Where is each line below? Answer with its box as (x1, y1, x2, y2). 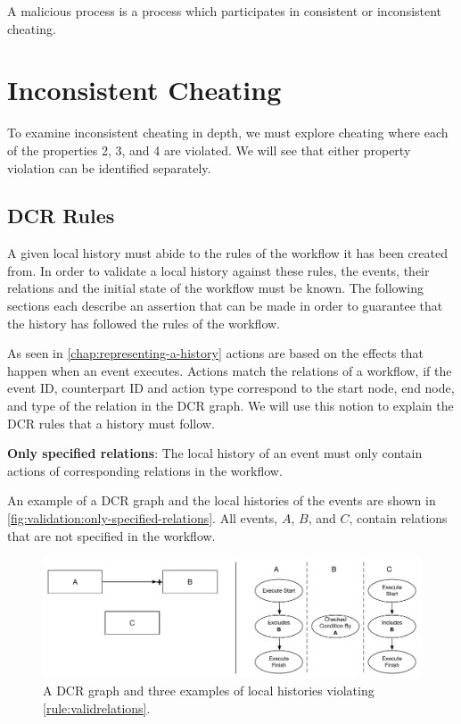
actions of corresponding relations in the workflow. (7, 461, 283, 479)
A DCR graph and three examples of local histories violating (43, 681, 375, 700)
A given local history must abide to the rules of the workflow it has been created (7, 244, 448, 262)
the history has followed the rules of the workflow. (7, 313, 281, 332)
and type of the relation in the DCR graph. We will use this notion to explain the (7, 396, 454, 415)
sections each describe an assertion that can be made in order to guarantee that (7, 296, 443, 315)
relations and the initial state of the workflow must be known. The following (7, 279, 424, 297)
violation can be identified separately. (7, 158, 211, 177)
